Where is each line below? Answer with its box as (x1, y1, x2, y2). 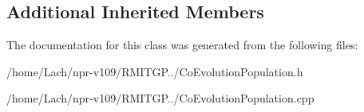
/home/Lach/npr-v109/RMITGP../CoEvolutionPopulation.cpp (6, 90, 315, 106)
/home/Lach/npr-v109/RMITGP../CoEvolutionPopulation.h (6, 63, 303, 79)
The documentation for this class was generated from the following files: (6, 37, 358, 53)
